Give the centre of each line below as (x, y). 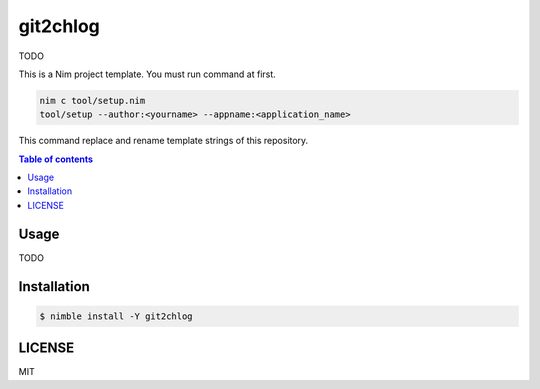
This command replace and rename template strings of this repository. (163, 141)
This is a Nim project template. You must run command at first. (147, 74)
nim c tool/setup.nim (92, 100)
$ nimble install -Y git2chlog (116, 316)
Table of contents (56, 159)
